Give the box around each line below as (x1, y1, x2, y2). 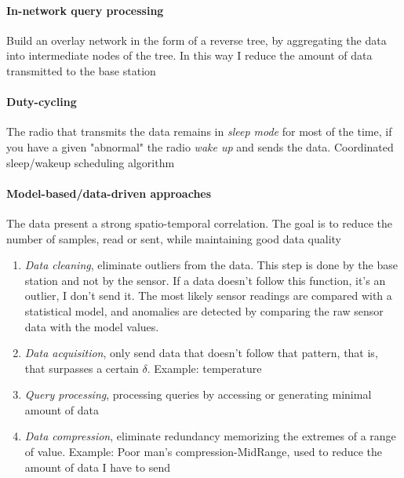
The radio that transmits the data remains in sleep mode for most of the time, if (6, 123, 392, 140)
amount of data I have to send (24, 458, 170, 475)
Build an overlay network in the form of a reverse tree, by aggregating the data (6, 31, 387, 48)
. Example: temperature (147, 359, 262, 376)
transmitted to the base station (6, 62, 156, 78)
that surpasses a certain (24, 359, 139, 376)
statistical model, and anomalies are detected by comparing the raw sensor (24, 302, 384, 319)
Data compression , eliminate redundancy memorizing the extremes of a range (24, 428, 396, 444)
